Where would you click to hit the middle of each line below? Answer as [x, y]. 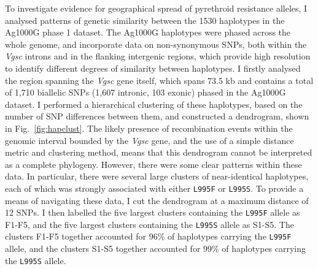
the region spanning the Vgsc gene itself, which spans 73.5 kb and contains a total [159, 80]
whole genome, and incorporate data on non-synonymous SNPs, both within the [156, 44]
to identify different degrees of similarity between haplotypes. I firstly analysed [153, 68]
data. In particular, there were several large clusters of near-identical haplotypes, [157, 176]
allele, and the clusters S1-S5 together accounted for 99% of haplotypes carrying [156, 248]
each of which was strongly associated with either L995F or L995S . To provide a [154, 188]
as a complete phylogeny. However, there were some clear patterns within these [153, 164]
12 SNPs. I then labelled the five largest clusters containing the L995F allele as [153, 212]
